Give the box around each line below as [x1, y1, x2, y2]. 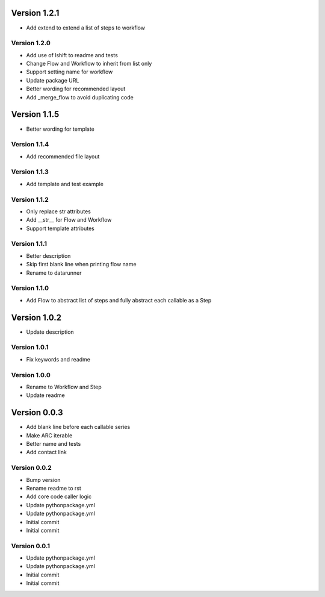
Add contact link [26, 449, 67, 456]
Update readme [26, 392, 66, 399]
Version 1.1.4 [11, 140, 49, 149]
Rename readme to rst [26, 484, 81, 492]
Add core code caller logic [26, 493, 92, 500]
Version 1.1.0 [11, 284, 49, 292]
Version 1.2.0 [11, 39, 51, 48]
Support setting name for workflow [26, 68, 113, 75]
